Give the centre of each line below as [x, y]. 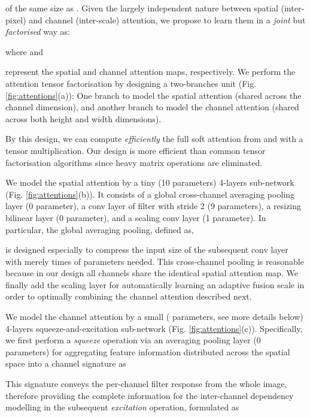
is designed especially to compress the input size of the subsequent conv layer [147, 250]
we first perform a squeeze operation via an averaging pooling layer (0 [133, 340]
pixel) [16, 19]
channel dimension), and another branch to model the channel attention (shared [152, 107]
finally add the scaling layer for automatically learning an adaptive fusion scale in [155, 284]
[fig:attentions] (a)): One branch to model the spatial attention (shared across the [154, 95]
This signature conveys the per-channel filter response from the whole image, [146, 384]
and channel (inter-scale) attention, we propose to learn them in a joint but [167, 19]
